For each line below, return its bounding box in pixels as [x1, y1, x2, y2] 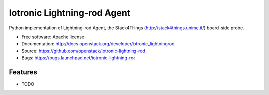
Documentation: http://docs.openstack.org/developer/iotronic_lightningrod [21, 41, 175, 47]
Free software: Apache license [21, 34, 85, 40]
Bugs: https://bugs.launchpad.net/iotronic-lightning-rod [21, 55, 136, 61]
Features [9, 68, 37, 76]
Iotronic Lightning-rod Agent [9, 7, 131, 18]
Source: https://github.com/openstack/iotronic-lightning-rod [21, 48, 145, 54]
